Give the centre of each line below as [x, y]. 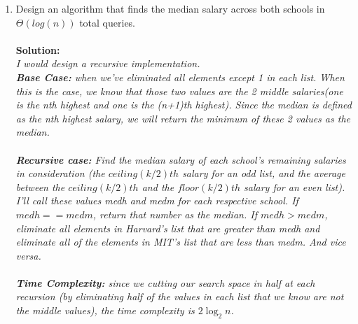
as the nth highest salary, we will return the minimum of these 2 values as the [183, 118]
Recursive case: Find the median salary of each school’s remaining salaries [181, 159]
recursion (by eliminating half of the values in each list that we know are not [180, 296]
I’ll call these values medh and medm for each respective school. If [157, 200]
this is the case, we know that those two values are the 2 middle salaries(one [179, 91]
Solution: [38, 49]
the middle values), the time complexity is [105, 310]
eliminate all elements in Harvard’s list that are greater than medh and [168, 228]
